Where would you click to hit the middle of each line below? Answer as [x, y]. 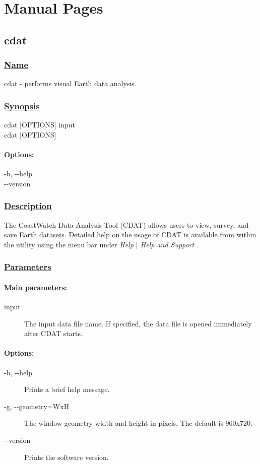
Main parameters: [36, 287]
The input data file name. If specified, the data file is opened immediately [138, 323]
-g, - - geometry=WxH [37, 406]
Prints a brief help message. [67, 389]
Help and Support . [169, 244]
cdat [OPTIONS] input [40, 125]
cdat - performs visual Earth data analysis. [70, 83]
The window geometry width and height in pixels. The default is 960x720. [138, 423]
